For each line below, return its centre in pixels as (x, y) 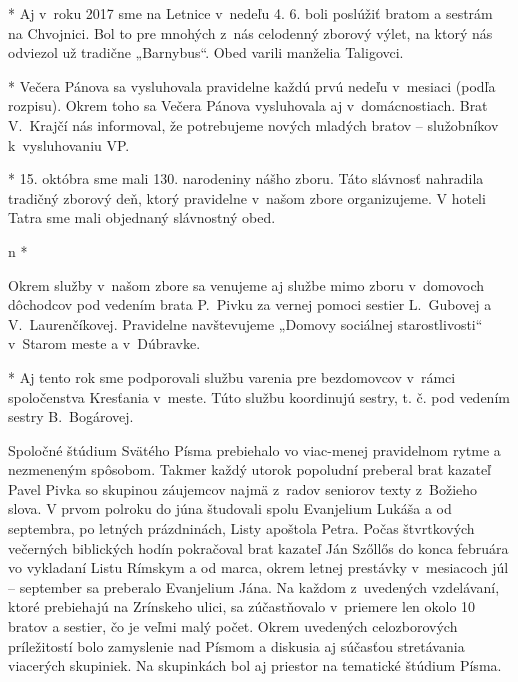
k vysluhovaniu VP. (69, 144)
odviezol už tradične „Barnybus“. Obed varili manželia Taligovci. (206, 52)
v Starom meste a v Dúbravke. (104, 343)
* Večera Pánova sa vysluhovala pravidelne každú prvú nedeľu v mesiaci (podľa (252, 85)
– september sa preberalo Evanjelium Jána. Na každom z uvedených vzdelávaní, (254, 586)
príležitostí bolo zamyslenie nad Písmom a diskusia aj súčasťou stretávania (236, 645)
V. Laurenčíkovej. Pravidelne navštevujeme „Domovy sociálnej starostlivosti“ (245, 323)
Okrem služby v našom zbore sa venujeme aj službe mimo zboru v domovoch (246, 284)
